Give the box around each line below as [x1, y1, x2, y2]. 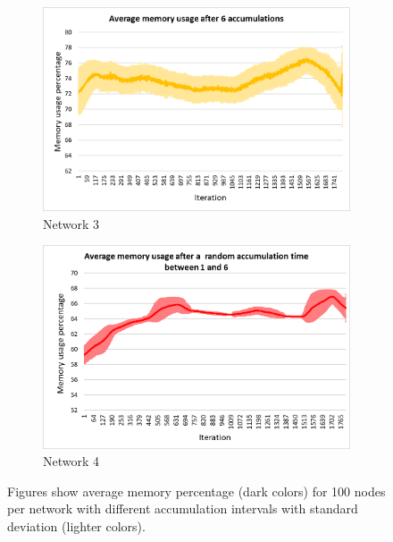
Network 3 [43, 214, 100, 233]
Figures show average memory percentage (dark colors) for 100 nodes [7, 481, 386, 500]
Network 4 [43, 452, 100, 470]
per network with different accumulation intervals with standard [7, 499, 358, 518]
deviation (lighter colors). [7, 517, 146, 536]
